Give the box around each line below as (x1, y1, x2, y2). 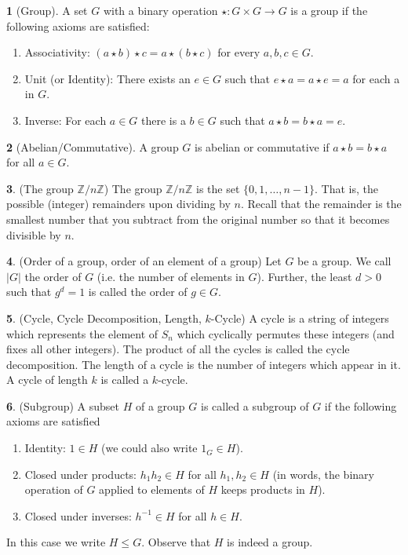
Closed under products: (24, 466, 137, 482)
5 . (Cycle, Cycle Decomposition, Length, (6, 309, 202, 326)
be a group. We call (297, 253, 392, 269)
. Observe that (141, 534, 211, 550)
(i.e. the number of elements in (97, 268, 245, 284)
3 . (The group (6, 180, 74, 196)
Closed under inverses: (24, 507, 132, 524)
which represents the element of (6, 325, 158, 341)
